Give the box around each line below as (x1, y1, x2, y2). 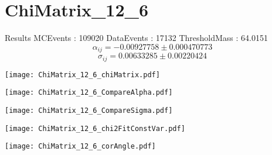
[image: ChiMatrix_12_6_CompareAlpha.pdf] (5, 88, 173, 97)
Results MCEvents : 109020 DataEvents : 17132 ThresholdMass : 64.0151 (5, 32, 268, 44)
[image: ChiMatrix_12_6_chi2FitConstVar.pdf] (5, 124, 185, 133)
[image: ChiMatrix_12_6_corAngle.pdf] (5, 142, 156, 151)
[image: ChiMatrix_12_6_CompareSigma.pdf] (5, 106, 173, 115)
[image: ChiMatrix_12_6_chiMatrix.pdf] (5, 70, 160, 79)
